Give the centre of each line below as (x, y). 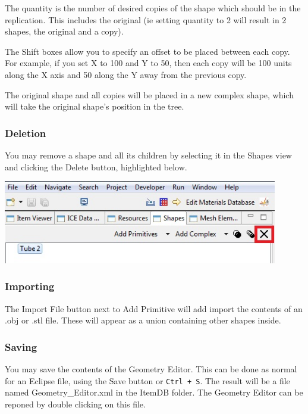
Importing (30, 286)
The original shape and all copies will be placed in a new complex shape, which (149, 94)
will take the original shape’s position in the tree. (95, 106)
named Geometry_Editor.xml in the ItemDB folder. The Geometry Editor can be (154, 392)
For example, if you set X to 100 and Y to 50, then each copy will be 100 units (148, 63)
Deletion (26, 133)
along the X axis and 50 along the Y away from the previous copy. (126, 74)
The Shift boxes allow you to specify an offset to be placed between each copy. (147, 51)
